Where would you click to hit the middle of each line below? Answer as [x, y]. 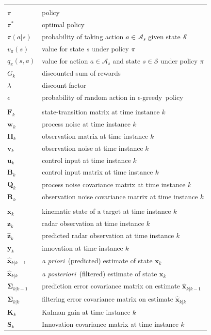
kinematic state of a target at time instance [106, 211]
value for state [63, 48]
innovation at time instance [82, 247]
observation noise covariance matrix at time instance [120, 197]
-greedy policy [162, 97]
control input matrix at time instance [97, 172]
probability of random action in [89, 97]
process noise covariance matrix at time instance [114, 184]
